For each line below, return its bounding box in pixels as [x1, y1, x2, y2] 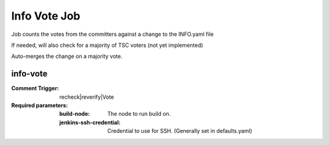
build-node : [59, 110, 90, 118]
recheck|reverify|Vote [59, 93, 115, 101]
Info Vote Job [11, 9, 80, 23]
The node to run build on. [107, 110, 171, 118]
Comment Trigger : [11, 85, 59, 92]
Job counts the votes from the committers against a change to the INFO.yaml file [11, 30, 214, 38]
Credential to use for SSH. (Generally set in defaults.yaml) [107, 127, 253, 135]
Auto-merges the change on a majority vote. [11, 52, 123, 60]
